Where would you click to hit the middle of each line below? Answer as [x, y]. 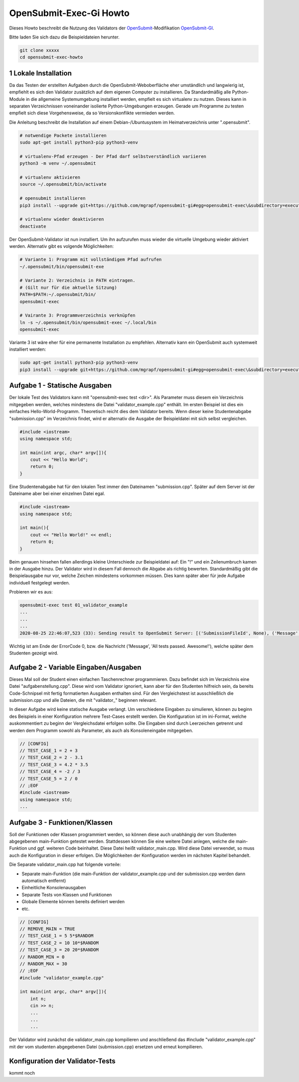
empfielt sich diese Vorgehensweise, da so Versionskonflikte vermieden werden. [92, 113]
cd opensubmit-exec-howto [51, 57]
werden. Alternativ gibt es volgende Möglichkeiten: [62, 246]
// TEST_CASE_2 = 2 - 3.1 [51, 758]
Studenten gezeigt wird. [34, 653]
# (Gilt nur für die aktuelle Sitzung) [68, 287]
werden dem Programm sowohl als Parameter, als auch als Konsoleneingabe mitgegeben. [101, 730]
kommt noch [22, 1073]
